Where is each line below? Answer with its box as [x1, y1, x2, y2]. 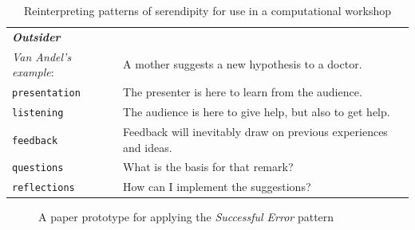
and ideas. [123, 138, 172, 155]
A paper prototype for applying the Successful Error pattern [38, 209, 334, 225]
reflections [12, 182, 75, 194]
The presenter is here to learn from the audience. [123, 84, 362, 100]
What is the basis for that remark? [123, 158, 294, 175]
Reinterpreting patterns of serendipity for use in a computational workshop [23, 2, 392, 18]
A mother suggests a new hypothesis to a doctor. [123, 56, 362, 72]
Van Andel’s [12, 48, 72, 64]
